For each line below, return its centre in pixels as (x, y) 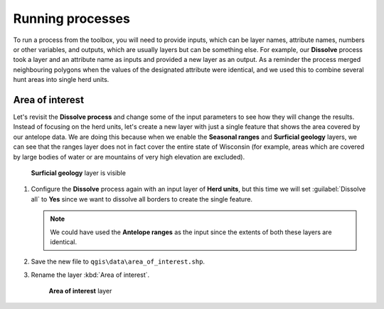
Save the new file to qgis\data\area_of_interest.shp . (118, 262)
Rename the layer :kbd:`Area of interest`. (90, 275)
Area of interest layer (80, 291)
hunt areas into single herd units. (61, 80)
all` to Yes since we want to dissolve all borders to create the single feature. (142, 199)
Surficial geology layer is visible (78, 173)
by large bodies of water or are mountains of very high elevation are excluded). (129, 157)
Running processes (72, 19)
